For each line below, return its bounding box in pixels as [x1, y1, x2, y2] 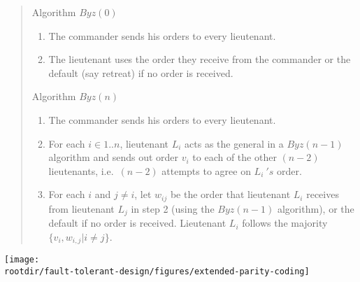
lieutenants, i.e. [48, 163, 114, 178]
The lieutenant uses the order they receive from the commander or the [48, 52, 351, 66]
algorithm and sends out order [48, 150, 178, 164]
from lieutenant [48, 201, 115, 216]
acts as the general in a [185, 136, 284, 150]
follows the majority [242, 216, 328, 230]
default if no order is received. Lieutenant [48, 216, 226, 230]
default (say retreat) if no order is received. [48, 65, 233, 80]
